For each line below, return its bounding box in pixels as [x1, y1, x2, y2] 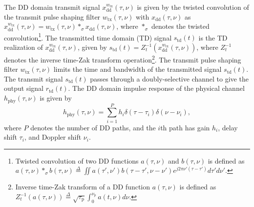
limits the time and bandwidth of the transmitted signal [53, 64, 222, 74]
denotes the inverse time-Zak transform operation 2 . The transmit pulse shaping [4, 53, 241, 64]
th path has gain [160, 122, 210, 132]
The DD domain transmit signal [4, 2, 100, 12]
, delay [218, 122, 238, 132]
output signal [4, 83, 43, 93]
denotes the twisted [151, 21, 210, 31]
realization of [4, 42, 43, 52]
